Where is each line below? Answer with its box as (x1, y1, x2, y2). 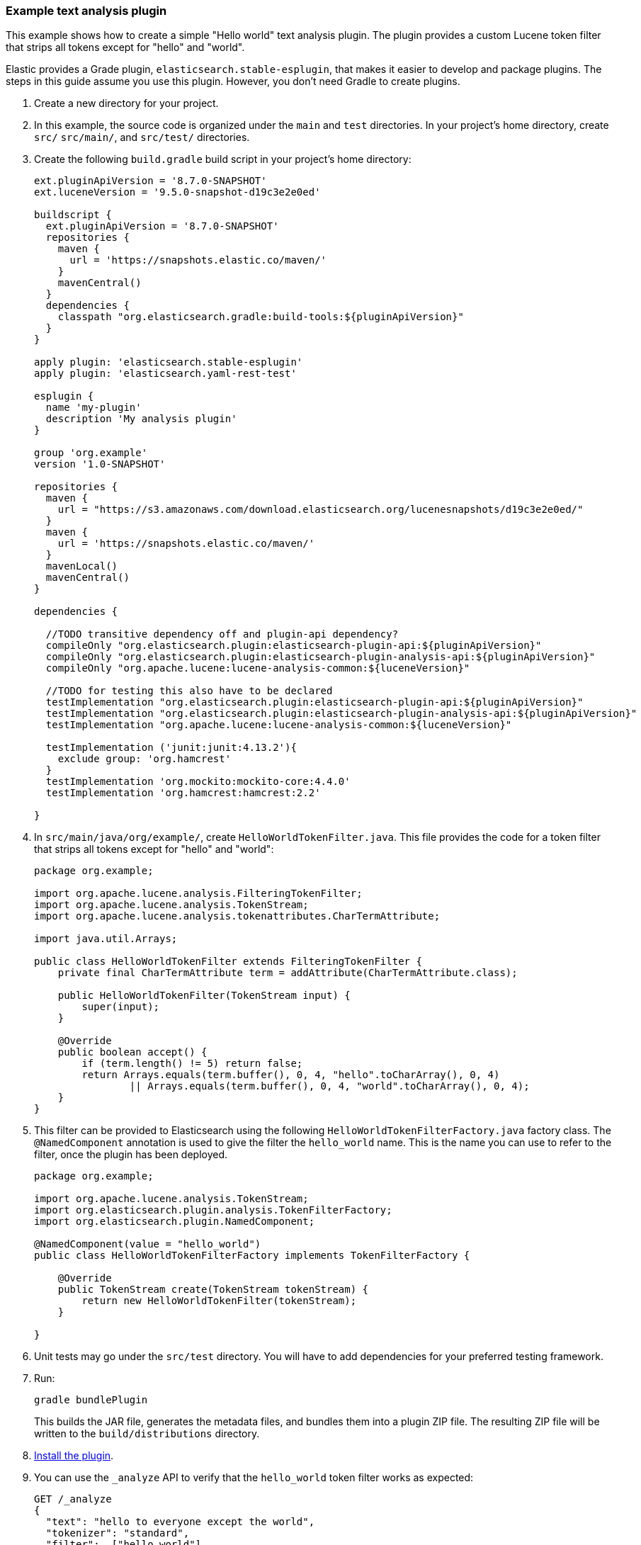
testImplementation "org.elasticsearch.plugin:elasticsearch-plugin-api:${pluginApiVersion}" (45, 696, 584, 708)
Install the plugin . (34, 1449, 114, 1462)
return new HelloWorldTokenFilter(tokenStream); (81, 1295, 357, 1307)
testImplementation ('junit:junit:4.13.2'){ (45, 742, 297, 754)
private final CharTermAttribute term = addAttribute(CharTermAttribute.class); (57, 967, 518, 979)
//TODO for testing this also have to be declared (45, 685, 333, 697)
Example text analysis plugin (6, 4, 167, 18)
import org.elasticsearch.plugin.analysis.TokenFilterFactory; (34, 1204, 392, 1216)
